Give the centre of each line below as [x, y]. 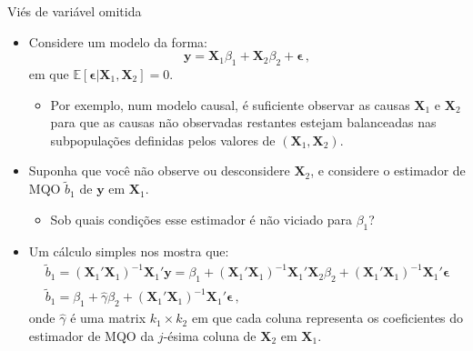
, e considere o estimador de [388, 170]
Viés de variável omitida [75, 11]
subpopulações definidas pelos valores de [163, 140]
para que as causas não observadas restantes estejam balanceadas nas [243, 122]
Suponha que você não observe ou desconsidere [159, 170]
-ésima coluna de [210, 335]
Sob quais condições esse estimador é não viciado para [201, 219]
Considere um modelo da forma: [118, 41]
